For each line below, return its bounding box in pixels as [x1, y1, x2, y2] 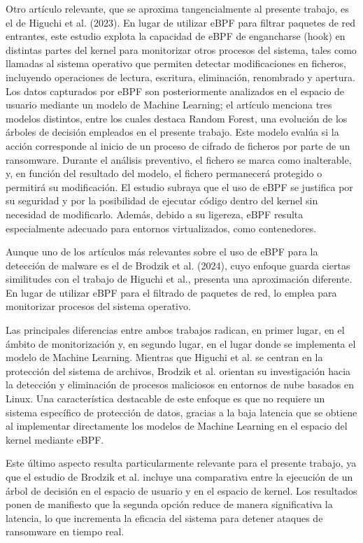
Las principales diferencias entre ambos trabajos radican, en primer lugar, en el [6, 323, 345, 337]
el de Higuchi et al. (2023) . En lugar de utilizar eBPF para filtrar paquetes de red [6, 15, 356, 29]
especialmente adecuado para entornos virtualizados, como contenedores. [6, 220, 317, 235]
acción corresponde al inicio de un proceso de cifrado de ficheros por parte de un [6, 138, 350, 153]
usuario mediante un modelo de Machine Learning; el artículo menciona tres [6, 97, 332, 112]
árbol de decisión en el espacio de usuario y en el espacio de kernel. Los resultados [6, 483, 357, 498]
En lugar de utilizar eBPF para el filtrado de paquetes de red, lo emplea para [6, 285, 337, 299]
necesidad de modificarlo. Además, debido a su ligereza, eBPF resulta [6, 206, 304, 221]
